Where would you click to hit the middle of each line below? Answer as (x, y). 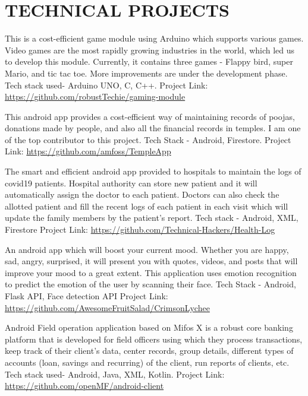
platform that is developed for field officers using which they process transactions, (154, 339)
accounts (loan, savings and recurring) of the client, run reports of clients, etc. (147, 362)
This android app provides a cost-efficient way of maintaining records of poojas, (150, 116)
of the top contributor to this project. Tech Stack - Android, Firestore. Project (148, 139)
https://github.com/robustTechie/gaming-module (95, 96)
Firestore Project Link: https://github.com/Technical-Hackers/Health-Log (140, 229)
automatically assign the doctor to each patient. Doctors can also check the (142, 194)
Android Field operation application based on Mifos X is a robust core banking (149, 327)
